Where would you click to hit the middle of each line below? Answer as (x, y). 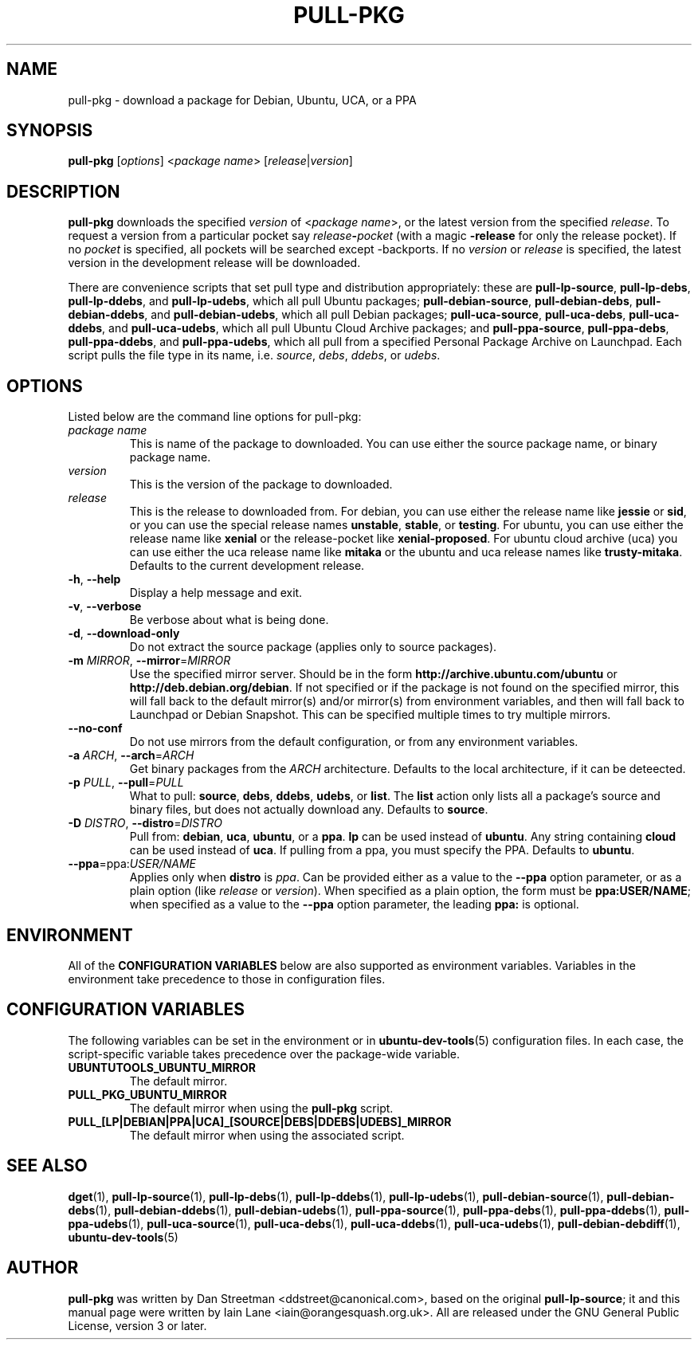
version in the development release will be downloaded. (214, 263)
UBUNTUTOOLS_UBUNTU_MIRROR (162, 1067)
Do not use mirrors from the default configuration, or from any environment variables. (354, 742)
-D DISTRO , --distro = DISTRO (145, 823)
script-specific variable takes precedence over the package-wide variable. (264, 1054)
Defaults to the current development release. (247, 566)
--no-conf (95, 728)
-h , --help (94, 579)
